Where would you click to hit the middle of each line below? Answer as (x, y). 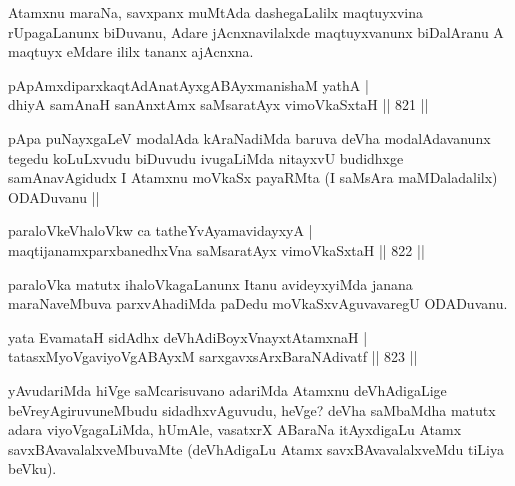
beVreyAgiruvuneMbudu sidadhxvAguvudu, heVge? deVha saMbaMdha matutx (252, 409)
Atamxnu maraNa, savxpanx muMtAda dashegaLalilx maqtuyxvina (215, 12)
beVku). (32, 468)
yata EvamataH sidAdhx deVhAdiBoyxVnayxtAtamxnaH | (188, 336)
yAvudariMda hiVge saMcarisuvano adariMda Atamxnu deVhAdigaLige (227, 389)
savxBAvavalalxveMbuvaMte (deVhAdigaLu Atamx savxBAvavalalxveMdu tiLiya (256, 448)
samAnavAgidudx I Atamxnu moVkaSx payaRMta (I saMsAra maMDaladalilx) (253, 177)
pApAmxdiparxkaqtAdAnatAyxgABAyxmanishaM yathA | (188, 84)
